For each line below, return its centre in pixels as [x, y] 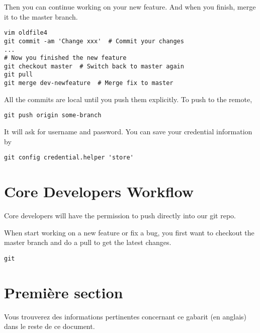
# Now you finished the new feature [65, 58]
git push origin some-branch [53, 115]
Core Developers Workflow [99, 191]
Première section [64, 292]
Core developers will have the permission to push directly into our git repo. [120, 215]
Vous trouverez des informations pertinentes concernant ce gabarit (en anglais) [125, 316]
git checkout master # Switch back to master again [94, 66]
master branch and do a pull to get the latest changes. [88, 242]
